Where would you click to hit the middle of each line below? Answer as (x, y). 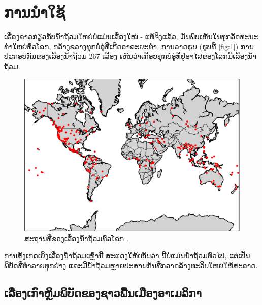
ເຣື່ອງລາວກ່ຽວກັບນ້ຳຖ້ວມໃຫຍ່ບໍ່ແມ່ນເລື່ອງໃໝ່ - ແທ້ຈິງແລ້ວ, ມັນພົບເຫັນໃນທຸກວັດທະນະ (131, 36)
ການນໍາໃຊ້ (35, 12)
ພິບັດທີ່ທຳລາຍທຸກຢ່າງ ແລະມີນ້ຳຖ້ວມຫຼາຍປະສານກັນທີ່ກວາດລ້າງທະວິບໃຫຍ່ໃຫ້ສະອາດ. (131, 265)
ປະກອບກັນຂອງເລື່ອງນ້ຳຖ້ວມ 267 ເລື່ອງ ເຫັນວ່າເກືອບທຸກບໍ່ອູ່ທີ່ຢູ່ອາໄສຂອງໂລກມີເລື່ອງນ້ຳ (130, 56)
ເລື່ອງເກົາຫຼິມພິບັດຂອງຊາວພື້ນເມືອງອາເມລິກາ (103, 293)
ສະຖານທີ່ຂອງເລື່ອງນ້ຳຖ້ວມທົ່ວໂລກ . (76, 238)
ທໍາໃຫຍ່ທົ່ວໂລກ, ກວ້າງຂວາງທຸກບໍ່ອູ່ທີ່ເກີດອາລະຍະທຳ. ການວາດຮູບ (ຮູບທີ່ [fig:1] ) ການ (129, 46)
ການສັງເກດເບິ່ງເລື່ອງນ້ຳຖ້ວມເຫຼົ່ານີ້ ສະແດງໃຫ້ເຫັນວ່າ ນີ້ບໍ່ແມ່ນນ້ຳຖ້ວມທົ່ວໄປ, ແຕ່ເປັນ (127, 255)
